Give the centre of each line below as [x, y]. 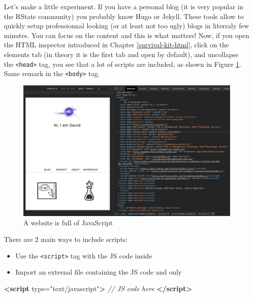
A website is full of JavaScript [68, 223]
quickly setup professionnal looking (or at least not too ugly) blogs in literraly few [126, 26]
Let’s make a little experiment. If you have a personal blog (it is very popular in [124, 6]
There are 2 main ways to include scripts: [66, 239]
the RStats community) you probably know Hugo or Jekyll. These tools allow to [124, 16]
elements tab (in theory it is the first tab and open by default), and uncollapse [121, 54]
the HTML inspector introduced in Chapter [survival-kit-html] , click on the [117, 45]
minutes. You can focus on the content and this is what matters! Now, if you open [127, 35]
